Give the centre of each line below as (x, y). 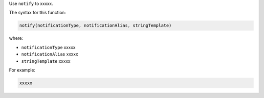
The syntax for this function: (37, 13)
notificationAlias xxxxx (50, 54)
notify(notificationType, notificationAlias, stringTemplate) (95, 25)
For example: (22, 70)
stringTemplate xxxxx (46, 61)
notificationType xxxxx (48, 47)
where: (16, 38)
